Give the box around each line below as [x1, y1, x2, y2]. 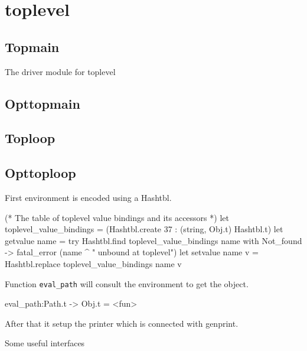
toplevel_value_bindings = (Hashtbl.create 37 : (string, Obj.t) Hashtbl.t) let [5, 223, 283, 235]
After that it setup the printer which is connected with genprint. [5, 317, 239, 329]
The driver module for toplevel [5, 65, 116, 77]
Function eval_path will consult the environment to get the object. [5, 277, 249, 290]
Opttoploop [5, 164, 76, 182]
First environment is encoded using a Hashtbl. [5, 191, 172, 203]
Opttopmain [5, 94, 80, 112]
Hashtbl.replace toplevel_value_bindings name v [5, 257, 182, 269]
